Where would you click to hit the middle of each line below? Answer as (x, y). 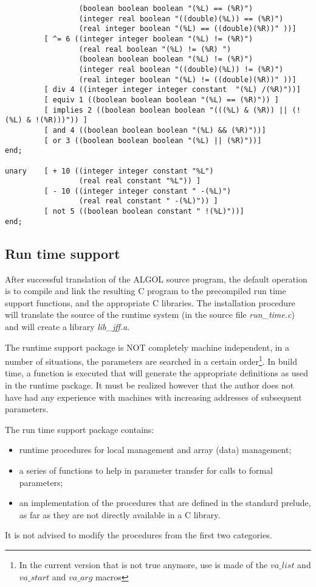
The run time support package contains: (80, 429)
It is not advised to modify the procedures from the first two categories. (139, 535)
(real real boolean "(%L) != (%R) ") (155, 49)
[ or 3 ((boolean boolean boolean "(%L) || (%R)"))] (153, 140)
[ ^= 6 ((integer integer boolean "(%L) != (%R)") (149, 39)
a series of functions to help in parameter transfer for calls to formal (146, 470)
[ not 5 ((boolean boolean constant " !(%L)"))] (144, 212)
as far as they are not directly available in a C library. (120, 514)
